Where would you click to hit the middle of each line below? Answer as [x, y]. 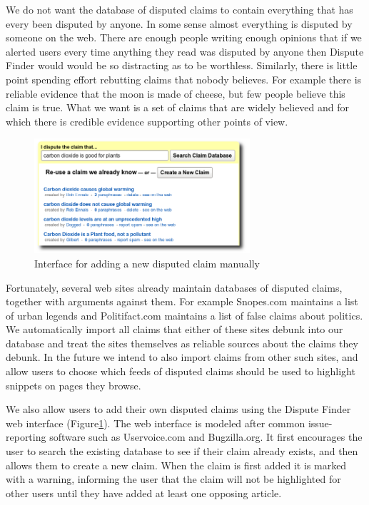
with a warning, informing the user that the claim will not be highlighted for [173, 479]
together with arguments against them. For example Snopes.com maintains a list [182, 301]
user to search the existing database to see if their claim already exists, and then [182, 451]
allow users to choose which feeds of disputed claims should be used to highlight [181, 371]
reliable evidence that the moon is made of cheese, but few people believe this [176, 93]
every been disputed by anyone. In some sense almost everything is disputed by [179, 23]
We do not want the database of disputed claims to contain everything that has [180, 9]
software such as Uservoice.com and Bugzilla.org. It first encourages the [206, 437]
